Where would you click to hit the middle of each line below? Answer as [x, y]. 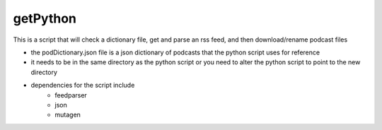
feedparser [71, 95]
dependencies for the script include [83, 85]
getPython [45, 18]
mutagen [68, 115]
